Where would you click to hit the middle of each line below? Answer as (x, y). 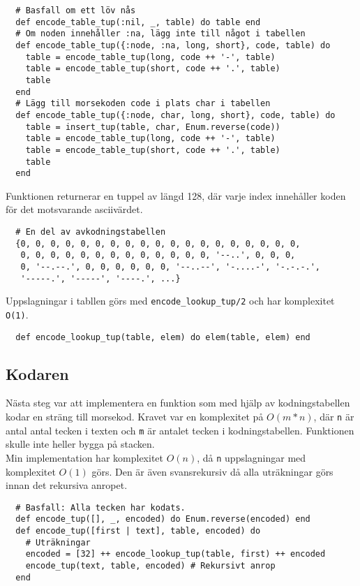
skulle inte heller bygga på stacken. (80, 444)
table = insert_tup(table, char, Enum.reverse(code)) (153, 127)
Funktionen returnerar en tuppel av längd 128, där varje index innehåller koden (176, 195)
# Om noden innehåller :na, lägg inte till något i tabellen (160, 34)
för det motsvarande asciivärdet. (74, 209)
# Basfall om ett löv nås (76, 10)
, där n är (334, 417)
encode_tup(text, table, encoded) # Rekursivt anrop (150, 566)
